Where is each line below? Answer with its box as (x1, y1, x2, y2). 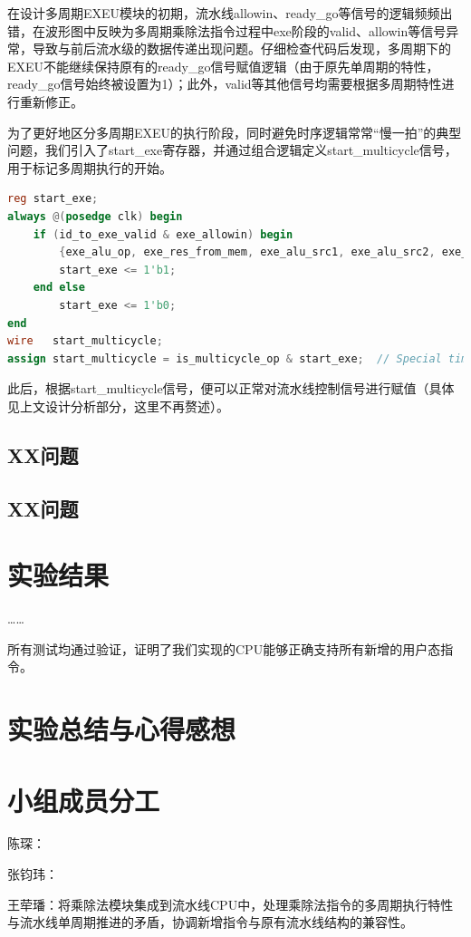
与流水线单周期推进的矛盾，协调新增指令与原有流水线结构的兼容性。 (7, 913, 413, 932)
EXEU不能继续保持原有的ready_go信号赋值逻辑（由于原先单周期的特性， (7, 56, 439, 75)
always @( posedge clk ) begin (7, 209, 183, 223)
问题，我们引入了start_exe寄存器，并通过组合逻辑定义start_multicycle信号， (7, 140, 457, 159)
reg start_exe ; (7, 192, 99, 206)
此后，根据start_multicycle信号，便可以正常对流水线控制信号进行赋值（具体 (7, 379, 455, 398)
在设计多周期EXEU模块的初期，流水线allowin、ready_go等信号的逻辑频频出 (7, 4, 453, 22)
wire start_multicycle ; (7, 334, 163, 348)
